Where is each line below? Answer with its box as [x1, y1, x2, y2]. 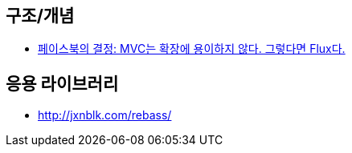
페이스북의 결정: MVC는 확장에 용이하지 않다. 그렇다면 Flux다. [38, 42, 346, 56]
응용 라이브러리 [6, 73, 119, 94]
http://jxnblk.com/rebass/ [38, 108, 172, 123]
